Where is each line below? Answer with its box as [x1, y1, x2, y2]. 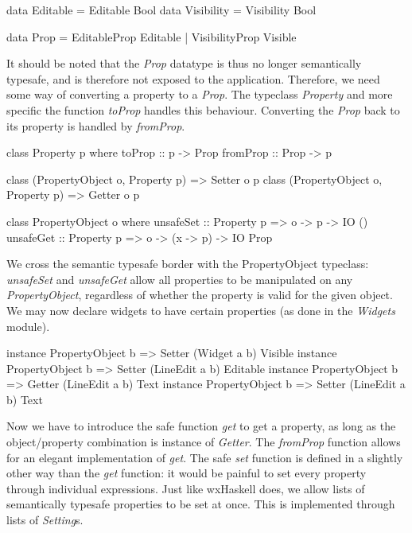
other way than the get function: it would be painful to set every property [6, 465, 367, 481]
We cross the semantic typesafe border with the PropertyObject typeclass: [6, 255, 369, 272]
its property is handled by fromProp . [6, 117, 185, 134]
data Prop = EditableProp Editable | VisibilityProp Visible [6, 28, 297, 45]
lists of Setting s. [6, 512, 84, 528]
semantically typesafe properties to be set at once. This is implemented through [6, 496, 395, 512]
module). [6, 317, 50, 334]
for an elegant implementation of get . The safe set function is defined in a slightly [6, 449, 403, 465]
